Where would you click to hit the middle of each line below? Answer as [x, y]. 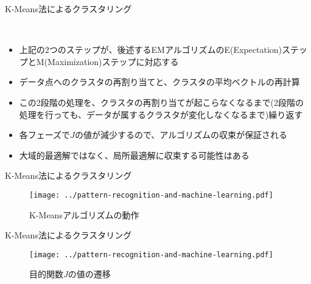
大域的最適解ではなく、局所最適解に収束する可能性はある [134, 155]
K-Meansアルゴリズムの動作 [84, 214]
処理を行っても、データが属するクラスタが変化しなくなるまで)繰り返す [161, 114]
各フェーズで [45, 135]
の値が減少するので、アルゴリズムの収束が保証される [181, 135]
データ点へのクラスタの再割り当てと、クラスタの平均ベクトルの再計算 [159, 82]
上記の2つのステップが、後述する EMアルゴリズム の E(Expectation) [151, 50]
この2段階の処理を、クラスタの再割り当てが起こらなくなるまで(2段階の [161, 102]
